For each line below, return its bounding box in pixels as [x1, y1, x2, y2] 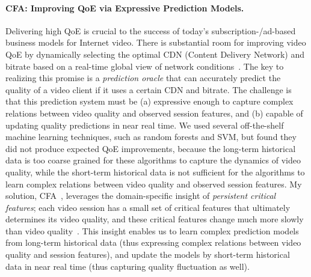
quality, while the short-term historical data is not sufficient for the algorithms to [5, 165, 305, 178]
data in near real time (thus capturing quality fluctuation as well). [5, 260, 250, 272]
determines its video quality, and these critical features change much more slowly [5, 213, 304, 225]
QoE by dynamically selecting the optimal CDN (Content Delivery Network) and [5, 47, 304, 60]
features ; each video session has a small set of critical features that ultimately [5, 201, 291, 213]
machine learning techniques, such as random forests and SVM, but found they [5, 130, 297, 143]
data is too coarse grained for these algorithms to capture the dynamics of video [5, 154, 301, 166]
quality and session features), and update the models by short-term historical [5, 248, 290, 261]
